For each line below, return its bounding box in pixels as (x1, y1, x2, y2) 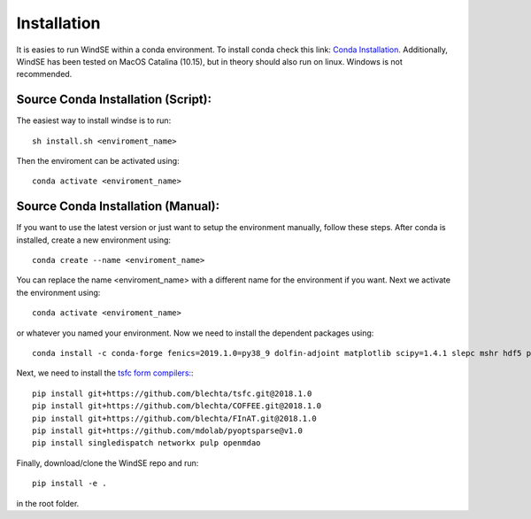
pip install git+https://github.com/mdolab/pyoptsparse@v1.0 (32, 426, 303, 436)
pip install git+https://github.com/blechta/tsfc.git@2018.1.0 (32, 388, 312, 399)
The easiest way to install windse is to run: (16, 115, 172, 126)
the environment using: (16, 287, 101, 298)
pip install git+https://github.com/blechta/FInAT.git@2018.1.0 (32, 413, 318, 423)
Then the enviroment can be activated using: (16, 156, 181, 167)
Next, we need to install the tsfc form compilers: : (16, 368, 194, 378)
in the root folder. (16, 498, 80, 508)
